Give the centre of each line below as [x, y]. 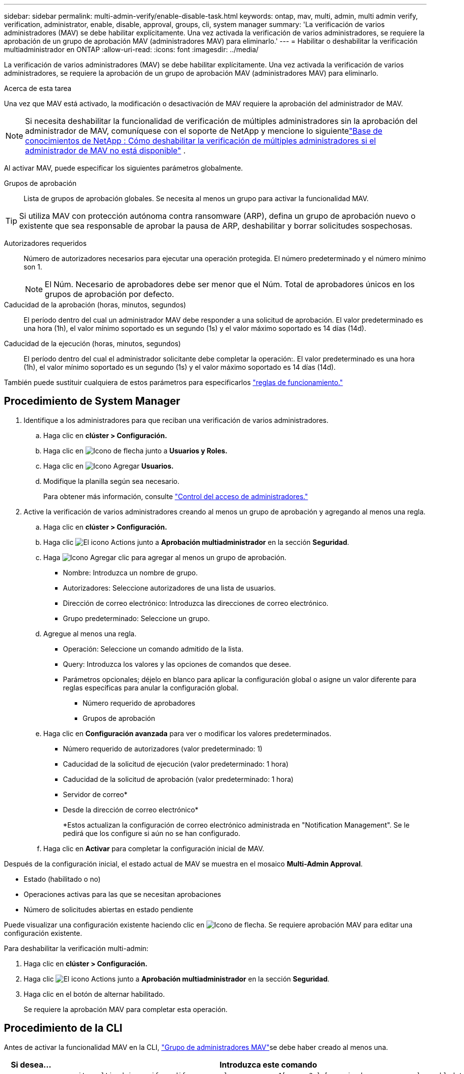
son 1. [33, 267]
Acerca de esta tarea [38, 88]
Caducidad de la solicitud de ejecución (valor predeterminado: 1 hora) [176, 764]
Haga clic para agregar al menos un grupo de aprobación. [165, 557]
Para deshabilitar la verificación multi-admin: [76, 948]
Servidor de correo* [95, 794]
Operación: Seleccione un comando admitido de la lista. [153, 649]
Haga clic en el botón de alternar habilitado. [94, 994]
